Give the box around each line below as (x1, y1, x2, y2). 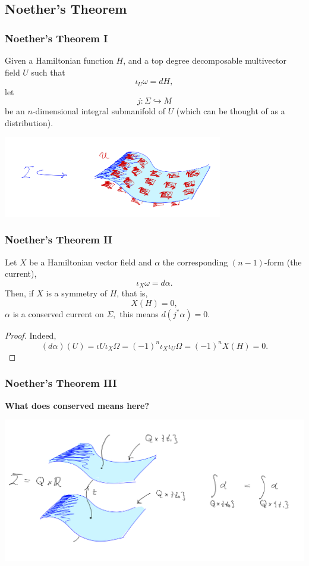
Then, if (5, 287, 34, 299)
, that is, (116, 287, 148, 299)
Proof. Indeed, (5, 329, 56, 341)
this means (119, 307, 159, 320)
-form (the (264, 255, 302, 268)
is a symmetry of (46, 287, 108, 299)
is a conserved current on (12, 307, 104, 320)
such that (31, 65, 65, 78)
